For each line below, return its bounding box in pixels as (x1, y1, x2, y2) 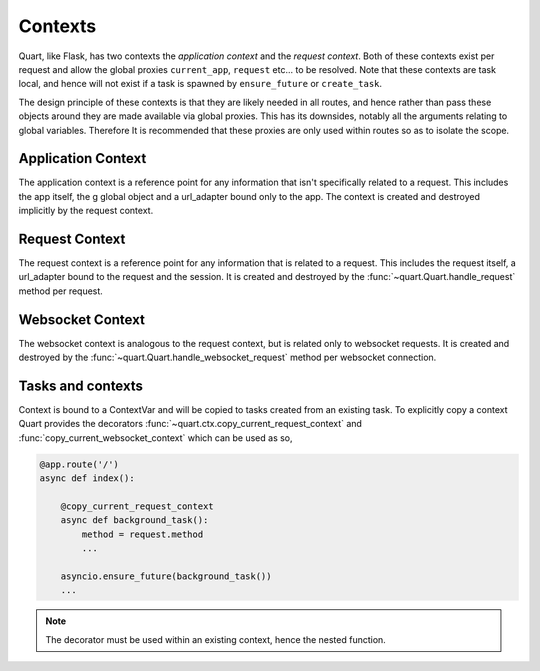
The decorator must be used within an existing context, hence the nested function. (45, 633, 387, 645)
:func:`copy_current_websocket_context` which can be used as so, (18, 431, 294, 444)
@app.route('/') (39, 458, 120, 470)
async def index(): (39, 473, 135, 484)
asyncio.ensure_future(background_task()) (60, 570, 272, 582)
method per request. (18, 285, 104, 297)
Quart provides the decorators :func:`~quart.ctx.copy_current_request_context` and (18, 418, 362, 430)
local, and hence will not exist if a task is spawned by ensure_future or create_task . (18, 78, 383, 90)
